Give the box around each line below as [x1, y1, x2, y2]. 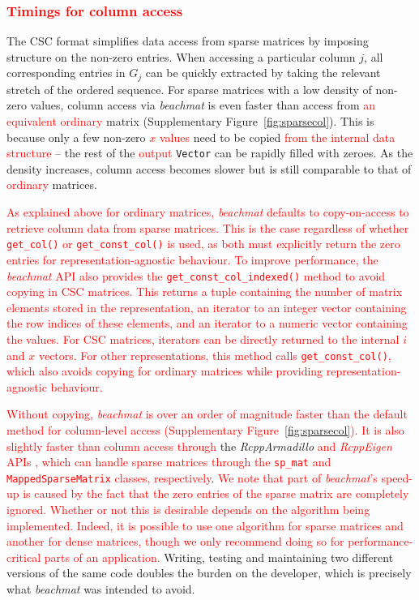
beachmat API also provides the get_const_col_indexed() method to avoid [6, 267, 386, 284]
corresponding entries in [6, 64, 126, 81]
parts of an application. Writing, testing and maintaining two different [44, 548, 394, 565]
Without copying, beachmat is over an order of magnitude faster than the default [6, 405, 408, 422]
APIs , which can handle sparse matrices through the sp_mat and [6, 453, 331, 470]
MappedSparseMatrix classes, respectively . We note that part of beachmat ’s [6, 469, 378, 486]
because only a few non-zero [6, 128, 146, 145]
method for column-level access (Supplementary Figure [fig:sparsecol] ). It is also [6, 421, 404, 438]
